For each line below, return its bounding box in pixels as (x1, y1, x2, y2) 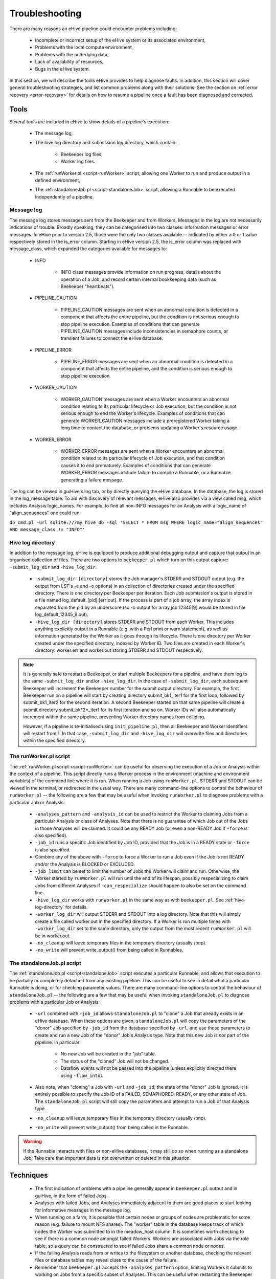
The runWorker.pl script (9, 753, 70, 760)
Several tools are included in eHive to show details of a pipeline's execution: (9, 118, 170, 125)
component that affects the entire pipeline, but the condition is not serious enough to (60, 314, 240, 320)
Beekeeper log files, (60, 151, 103, 157)
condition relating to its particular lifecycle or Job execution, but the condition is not (60, 403, 237, 409)
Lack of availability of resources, (35, 59, 104, 65)
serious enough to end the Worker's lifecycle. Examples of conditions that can (60, 410, 225, 416)
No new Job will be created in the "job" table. (60, 1051, 156, 1057)
